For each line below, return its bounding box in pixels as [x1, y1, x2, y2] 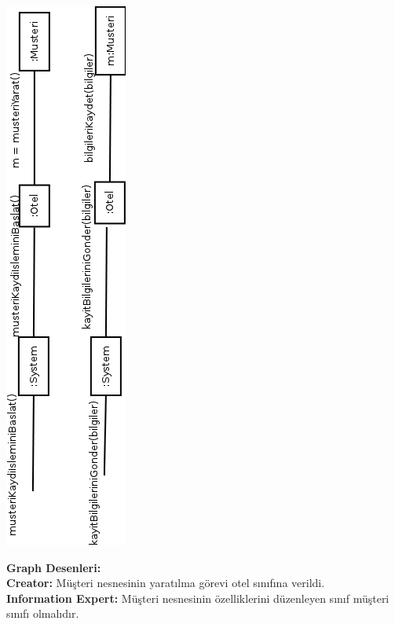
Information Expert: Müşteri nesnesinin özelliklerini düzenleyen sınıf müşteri [6, 589, 390, 606]
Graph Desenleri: [6, 559, 101, 575]
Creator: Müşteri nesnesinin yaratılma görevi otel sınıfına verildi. [6, 574, 325, 591]
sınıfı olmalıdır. [6, 605, 79, 622]
